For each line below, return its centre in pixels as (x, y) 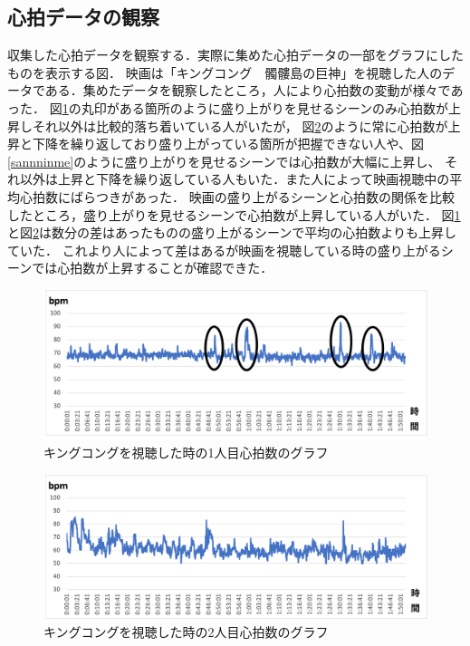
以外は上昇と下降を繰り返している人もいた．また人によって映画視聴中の (235, 179)
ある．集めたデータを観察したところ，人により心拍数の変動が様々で (248, 90)
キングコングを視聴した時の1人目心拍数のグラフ (186, 453)
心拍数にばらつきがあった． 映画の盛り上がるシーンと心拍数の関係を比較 (237, 196)
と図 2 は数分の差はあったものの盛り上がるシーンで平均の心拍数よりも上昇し (232, 232)
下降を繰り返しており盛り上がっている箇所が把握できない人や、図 (228, 144)
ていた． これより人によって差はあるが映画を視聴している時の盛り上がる (224, 250)
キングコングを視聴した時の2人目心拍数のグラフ (186, 631)
